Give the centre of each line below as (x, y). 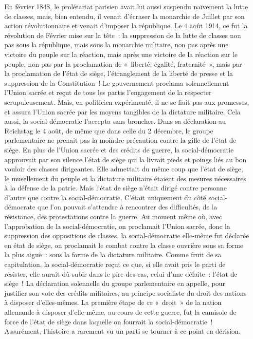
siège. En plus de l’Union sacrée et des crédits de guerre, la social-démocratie (119, 149)
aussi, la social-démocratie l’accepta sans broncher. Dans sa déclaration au (115, 121)
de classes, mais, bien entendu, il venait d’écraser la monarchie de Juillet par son (125, 16)
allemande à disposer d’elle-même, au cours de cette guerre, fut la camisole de (120, 312)
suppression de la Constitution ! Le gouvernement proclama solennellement (117, 83)
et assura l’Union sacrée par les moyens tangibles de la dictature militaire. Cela (123, 111)
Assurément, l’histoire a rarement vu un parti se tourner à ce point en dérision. (123, 331)
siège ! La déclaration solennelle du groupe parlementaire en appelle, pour (115, 283)
